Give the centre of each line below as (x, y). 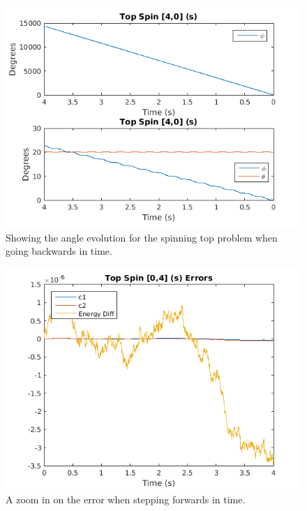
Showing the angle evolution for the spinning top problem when (142, 237)
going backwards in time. (59, 251)
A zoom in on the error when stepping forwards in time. (126, 499)
